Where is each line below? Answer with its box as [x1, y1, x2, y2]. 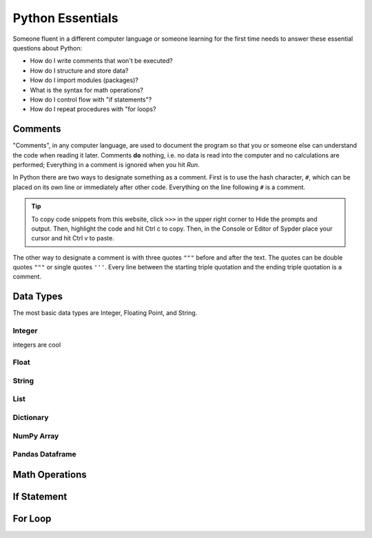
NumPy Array [12, 431, 59, 441]
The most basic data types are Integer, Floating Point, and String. [12, 309, 198, 317]
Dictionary [12, 412, 49, 422]
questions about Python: [12, 44, 83, 52]
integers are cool [12, 340, 61, 349]
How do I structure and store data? [30, 66, 129, 75]
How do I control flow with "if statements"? [30, 95, 152, 104]
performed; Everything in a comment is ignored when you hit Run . [12, 160, 200, 169]
